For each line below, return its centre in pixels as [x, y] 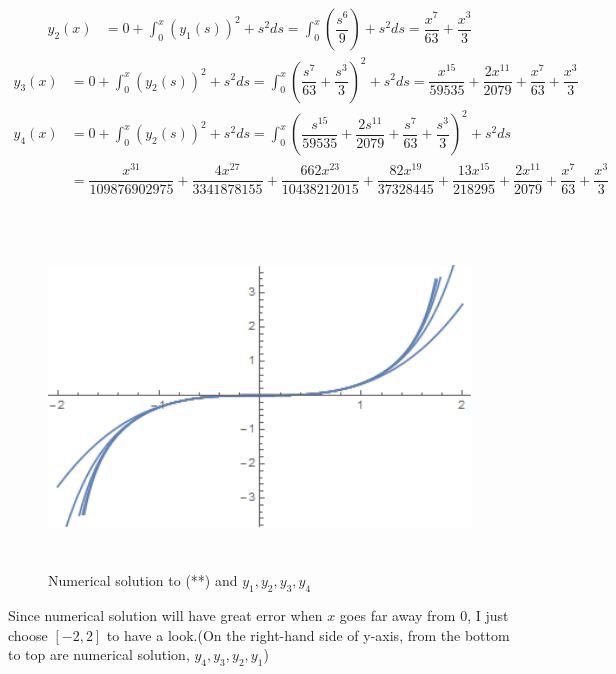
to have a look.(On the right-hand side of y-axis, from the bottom [308, 634]
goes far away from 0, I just [424, 615]
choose [28, 634]
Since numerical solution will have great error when [165, 615]
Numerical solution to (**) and [143, 580]
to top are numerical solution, [99, 654]
